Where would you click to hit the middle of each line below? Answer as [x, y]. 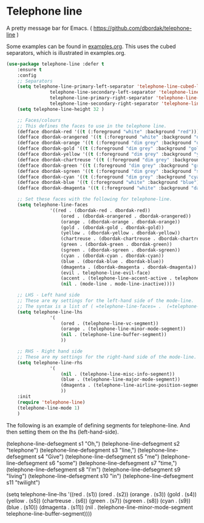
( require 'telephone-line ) [51, 402]
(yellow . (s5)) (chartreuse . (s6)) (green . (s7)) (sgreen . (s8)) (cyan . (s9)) [99, 500]
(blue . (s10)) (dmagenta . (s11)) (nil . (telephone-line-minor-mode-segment [100, 507]
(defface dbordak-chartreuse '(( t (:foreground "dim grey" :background [110, 160]
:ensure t [30, 69]
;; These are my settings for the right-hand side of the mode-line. [107, 357]
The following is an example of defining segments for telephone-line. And [98, 425]
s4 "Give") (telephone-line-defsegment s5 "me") [98, 456]
